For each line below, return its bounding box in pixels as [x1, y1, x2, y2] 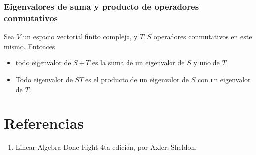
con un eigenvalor [197, 74, 251, 84]
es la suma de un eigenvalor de [92, 57, 185, 68]
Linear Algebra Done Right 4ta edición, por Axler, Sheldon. [15, 142, 197, 152]
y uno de [193, 57, 220, 68]
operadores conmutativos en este [153, 31, 252, 42]
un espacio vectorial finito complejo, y [23, 31, 138, 42]
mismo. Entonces [4, 41, 55, 51]
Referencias [4, 113, 84, 133]
